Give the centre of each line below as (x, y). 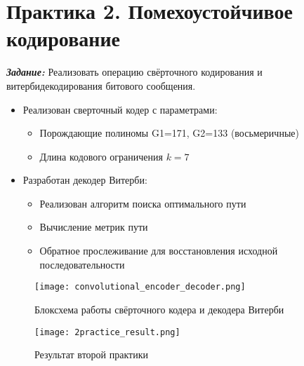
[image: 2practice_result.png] (107, 332)
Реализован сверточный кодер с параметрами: (120, 109)
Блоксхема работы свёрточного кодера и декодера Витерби (159, 309)
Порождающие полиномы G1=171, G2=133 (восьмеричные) (169, 133)
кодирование (63, 38)
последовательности (82, 264)
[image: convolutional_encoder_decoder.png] (140, 287)
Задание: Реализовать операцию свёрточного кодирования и (134, 72)
